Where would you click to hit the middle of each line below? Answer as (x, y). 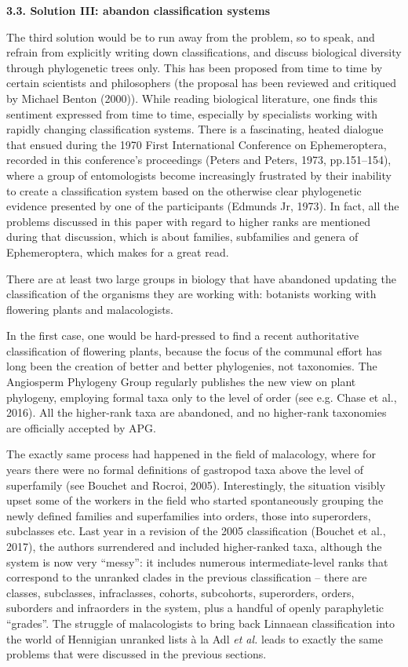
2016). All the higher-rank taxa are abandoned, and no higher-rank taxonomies (197, 412)
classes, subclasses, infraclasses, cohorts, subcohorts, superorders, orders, (180, 592)
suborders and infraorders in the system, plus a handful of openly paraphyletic (195, 608)
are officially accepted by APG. (81, 427)
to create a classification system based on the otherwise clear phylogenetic (184, 190)
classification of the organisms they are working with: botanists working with (191, 294)
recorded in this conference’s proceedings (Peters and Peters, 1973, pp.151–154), (199, 160)
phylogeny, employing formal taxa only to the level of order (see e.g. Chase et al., (202, 397)
